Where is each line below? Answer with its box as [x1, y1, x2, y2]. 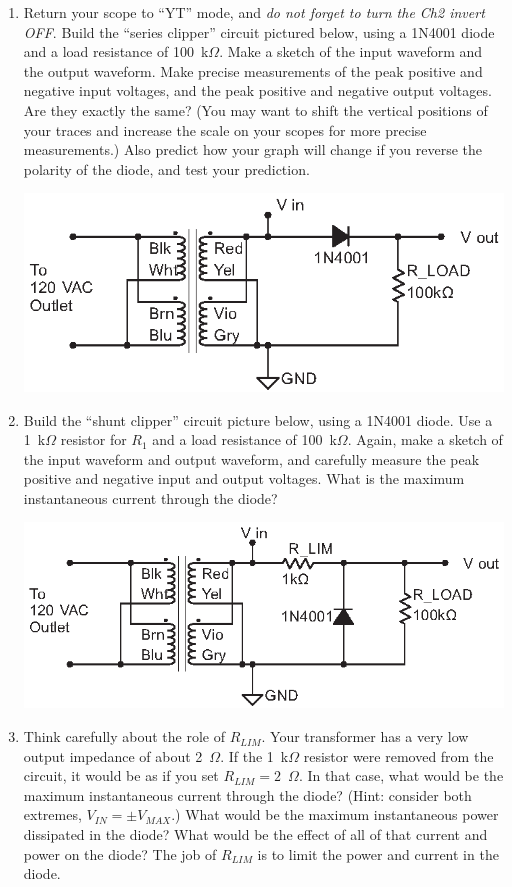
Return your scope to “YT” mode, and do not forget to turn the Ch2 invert [23, 2, 485, 22]
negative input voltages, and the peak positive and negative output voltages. [23, 80, 492, 101]
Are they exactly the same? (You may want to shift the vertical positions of [23, 99, 488, 120]
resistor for [60, 429, 127, 450]
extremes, [23, 804, 82, 825]
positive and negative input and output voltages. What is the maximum [23, 468, 465, 489]
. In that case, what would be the [298, 765, 504, 786]
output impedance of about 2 [23, 745, 203, 766]
